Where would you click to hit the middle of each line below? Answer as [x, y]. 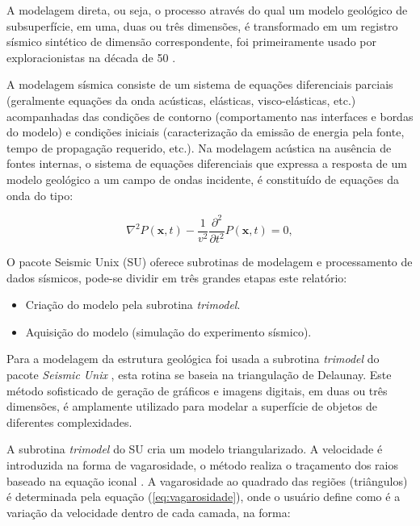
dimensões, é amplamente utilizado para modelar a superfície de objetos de [192, 406]
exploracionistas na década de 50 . [91, 57]
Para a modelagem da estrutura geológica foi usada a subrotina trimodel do [193, 359]
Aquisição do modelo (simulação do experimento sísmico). [168, 331]
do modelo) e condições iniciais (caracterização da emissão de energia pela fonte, [206, 132]
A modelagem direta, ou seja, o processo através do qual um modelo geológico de [207, 10]
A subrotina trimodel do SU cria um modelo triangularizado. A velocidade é [195, 449]
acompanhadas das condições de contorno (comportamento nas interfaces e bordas [210, 116]
